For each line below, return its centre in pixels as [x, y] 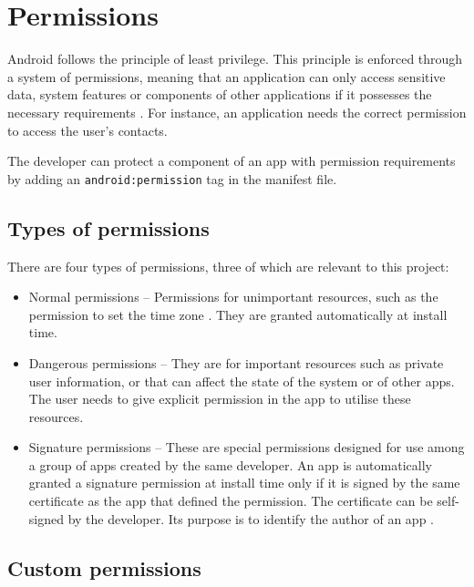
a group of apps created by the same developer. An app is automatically [230, 464]
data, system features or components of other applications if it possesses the [220, 94]
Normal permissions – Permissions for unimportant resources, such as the [233, 297]
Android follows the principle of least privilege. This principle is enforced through [235, 59]
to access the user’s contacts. [88, 130]
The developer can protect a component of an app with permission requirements [232, 161]
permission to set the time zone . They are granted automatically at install [238, 314]
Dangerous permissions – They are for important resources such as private [236, 362]
